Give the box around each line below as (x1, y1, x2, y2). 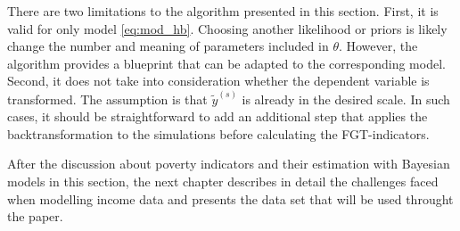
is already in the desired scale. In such (242, 89, 450, 108)
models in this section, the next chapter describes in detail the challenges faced (7, 172, 439, 190)
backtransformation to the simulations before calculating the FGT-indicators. (7, 124, 430, 143)
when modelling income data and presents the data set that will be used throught (7, 189, 454, 208)
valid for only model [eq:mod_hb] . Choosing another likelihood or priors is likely (7, 19, 448, 37)
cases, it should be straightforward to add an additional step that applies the (7, 107, 428, 126)
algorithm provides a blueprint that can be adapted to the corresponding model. (7, 54, 446, 72)
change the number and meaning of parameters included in (7, 37, 329, 55)
